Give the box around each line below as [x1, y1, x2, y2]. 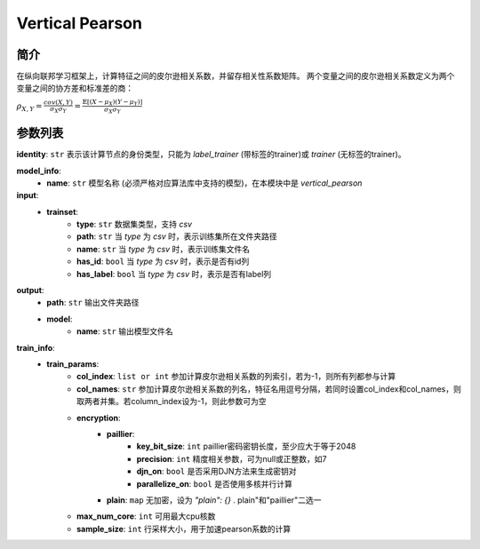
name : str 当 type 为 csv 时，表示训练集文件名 [76, 243, 251, 254]
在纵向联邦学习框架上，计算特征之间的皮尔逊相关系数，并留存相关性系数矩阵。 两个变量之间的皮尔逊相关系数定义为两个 [16, 71, 455, 82]
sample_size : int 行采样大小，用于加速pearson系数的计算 [76, 523, 292, 534]
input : [16, 190, 39, 201]
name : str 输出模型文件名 [76, 326, 173, 337]
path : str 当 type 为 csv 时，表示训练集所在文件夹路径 [76, 231, 277, 242]
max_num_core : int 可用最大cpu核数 [76, 511, 216, 521]
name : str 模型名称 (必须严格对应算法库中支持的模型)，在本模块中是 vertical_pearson [46, 178, 363, 188]
